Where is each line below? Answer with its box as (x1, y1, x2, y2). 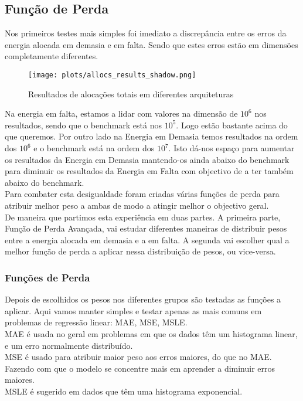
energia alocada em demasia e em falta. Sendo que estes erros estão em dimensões (5, 38, 298, 50)
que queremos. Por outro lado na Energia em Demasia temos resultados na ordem (5, 130, 298, 142)
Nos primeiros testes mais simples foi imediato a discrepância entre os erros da (5, 27, 287, 39)
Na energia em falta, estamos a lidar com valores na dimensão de (5, 107, 238, 120)
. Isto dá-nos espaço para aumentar (168, 142, 295, 154)
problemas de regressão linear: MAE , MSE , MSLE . (5, 316, 188, 328)
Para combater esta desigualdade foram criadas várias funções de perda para (5, 188, 280, 200)
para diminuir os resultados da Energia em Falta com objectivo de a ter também (5, 165, 294, 177)
